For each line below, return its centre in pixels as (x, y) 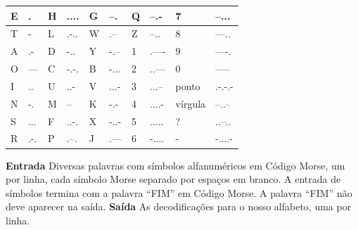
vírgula (191, 103)
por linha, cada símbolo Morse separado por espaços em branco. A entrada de (173, 179)
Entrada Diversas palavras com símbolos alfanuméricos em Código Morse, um (175, 165)
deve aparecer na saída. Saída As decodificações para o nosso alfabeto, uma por (179, 206)
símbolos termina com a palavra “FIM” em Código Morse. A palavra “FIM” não (179, 192)
